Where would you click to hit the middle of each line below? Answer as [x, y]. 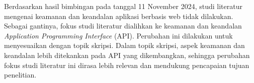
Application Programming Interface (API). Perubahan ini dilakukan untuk [118, 35]
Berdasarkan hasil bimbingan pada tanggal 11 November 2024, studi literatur [123, 6]
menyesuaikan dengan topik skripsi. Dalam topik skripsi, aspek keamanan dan [124, 45]
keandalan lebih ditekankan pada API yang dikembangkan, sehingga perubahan [127, 55]
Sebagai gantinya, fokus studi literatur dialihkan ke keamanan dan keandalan [123, 26]
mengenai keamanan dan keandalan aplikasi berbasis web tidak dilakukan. [119, 16]
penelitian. [20, 75]
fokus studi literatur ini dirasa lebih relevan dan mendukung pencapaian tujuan [127, 65]
